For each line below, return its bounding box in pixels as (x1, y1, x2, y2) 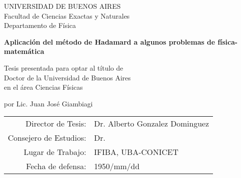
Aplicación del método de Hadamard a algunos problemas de (4, 36, 215, 47)
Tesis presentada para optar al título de (4, 62, 123, 73)
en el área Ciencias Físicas (4, 82, 83, 92)
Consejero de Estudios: (8, 132, 87, 144)
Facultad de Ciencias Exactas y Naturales (4, 10, 130, 21)
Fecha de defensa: (26, 160, 87, 172)
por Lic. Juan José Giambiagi (4, 98, 93, 108)
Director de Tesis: (26, 118, 87, 129)
